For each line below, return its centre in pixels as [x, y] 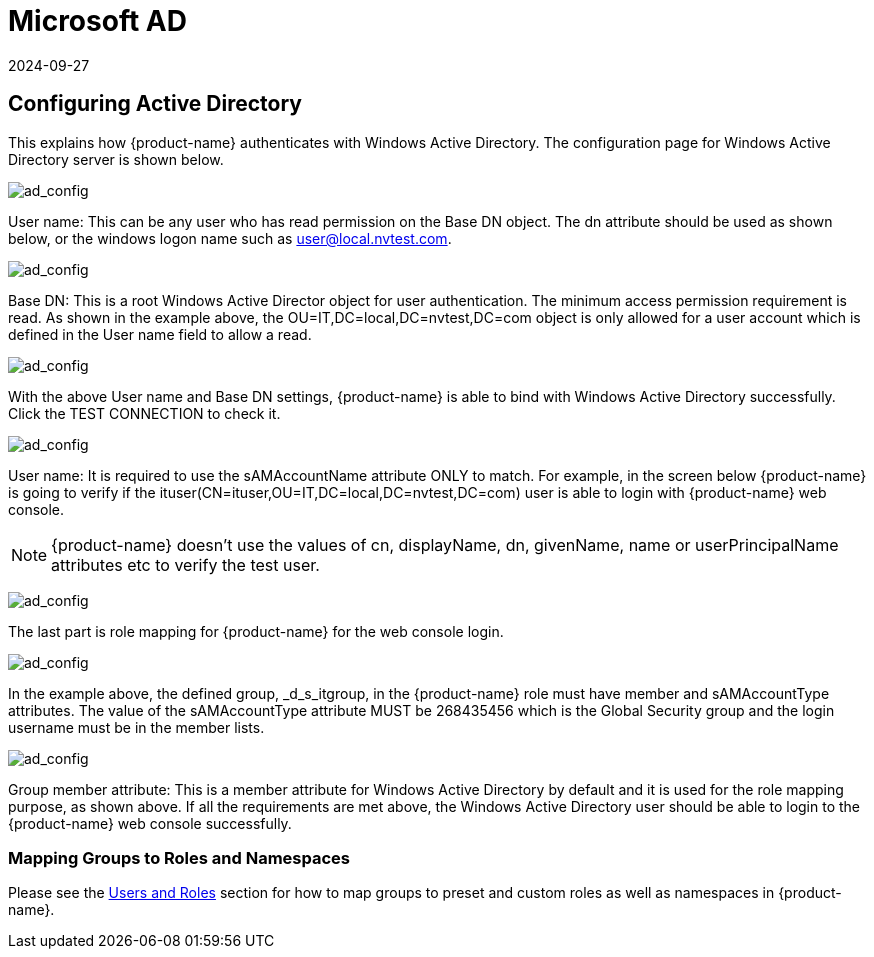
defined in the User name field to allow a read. [160, 334]
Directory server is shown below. [116, 159]
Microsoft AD [97, 21]
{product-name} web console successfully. [150, 823]
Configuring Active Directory [155, 104]
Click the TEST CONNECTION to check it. [144, 413]
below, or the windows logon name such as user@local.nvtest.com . [230, 238]
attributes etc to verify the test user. [185, 564]
